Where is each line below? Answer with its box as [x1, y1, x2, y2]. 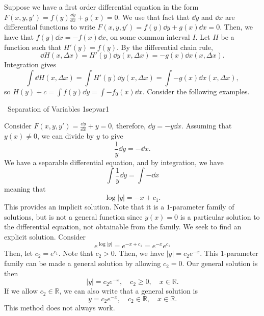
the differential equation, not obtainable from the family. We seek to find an [4, 221, 242, 232]
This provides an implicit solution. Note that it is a [4, 201, 165, 212]
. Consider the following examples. [142, 86, 250, 96]
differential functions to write [4, 21, 95, 32]
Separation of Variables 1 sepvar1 [7, 103, 110, 114]
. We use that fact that [118, 11, 190, 22]
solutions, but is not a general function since [4, 211, 143, 222]
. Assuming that [181, 120, 232, 131]
